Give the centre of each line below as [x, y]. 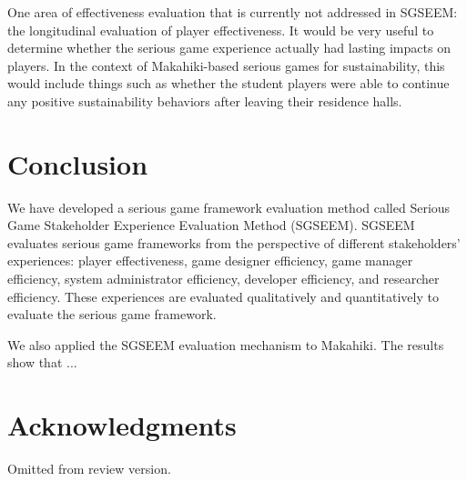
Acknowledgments [122, 425]
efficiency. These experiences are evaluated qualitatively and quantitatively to [223, 296]
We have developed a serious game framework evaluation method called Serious [229, 207]
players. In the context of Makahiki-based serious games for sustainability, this [226, 65]
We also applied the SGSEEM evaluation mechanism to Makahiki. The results [226, 344]
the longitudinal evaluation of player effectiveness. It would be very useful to [221, 30]
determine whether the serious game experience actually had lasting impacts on [229, 48]
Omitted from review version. [89, 469]
